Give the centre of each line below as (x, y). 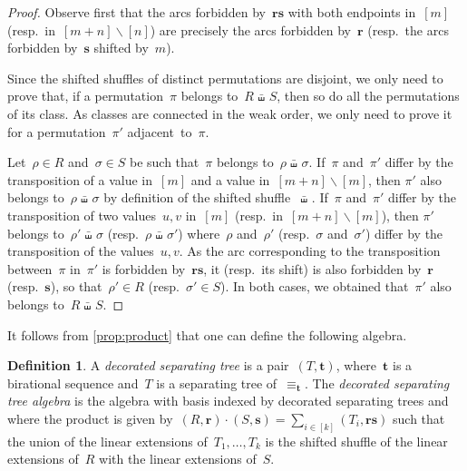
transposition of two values (82, 215)
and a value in (230, 179)
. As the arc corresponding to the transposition (310, 251)
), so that (76, 286)
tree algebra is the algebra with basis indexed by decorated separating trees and (228, 401)
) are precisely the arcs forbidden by (250, 29)
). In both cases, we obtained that (314, 286)
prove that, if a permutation (85, 96)
